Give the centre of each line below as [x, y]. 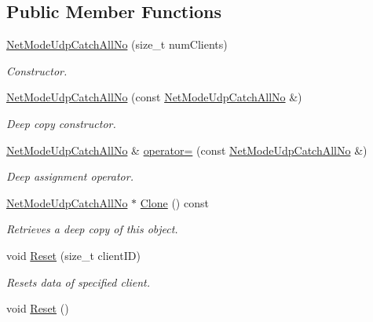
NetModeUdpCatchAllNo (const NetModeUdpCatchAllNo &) [154, 97]
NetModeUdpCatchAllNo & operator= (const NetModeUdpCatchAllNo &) [187, 150]
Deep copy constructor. [61, 123]
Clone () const [174, 202]
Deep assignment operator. [70, 176]
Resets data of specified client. [79, 282]
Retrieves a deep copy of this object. [92, 229]
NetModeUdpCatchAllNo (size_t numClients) [117, 44]
